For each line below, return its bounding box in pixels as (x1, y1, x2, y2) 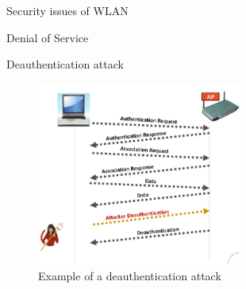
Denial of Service (6, 29, 89, 45)
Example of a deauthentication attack (38, 268, 221, 284)
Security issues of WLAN (6, 2, 129, 18)
